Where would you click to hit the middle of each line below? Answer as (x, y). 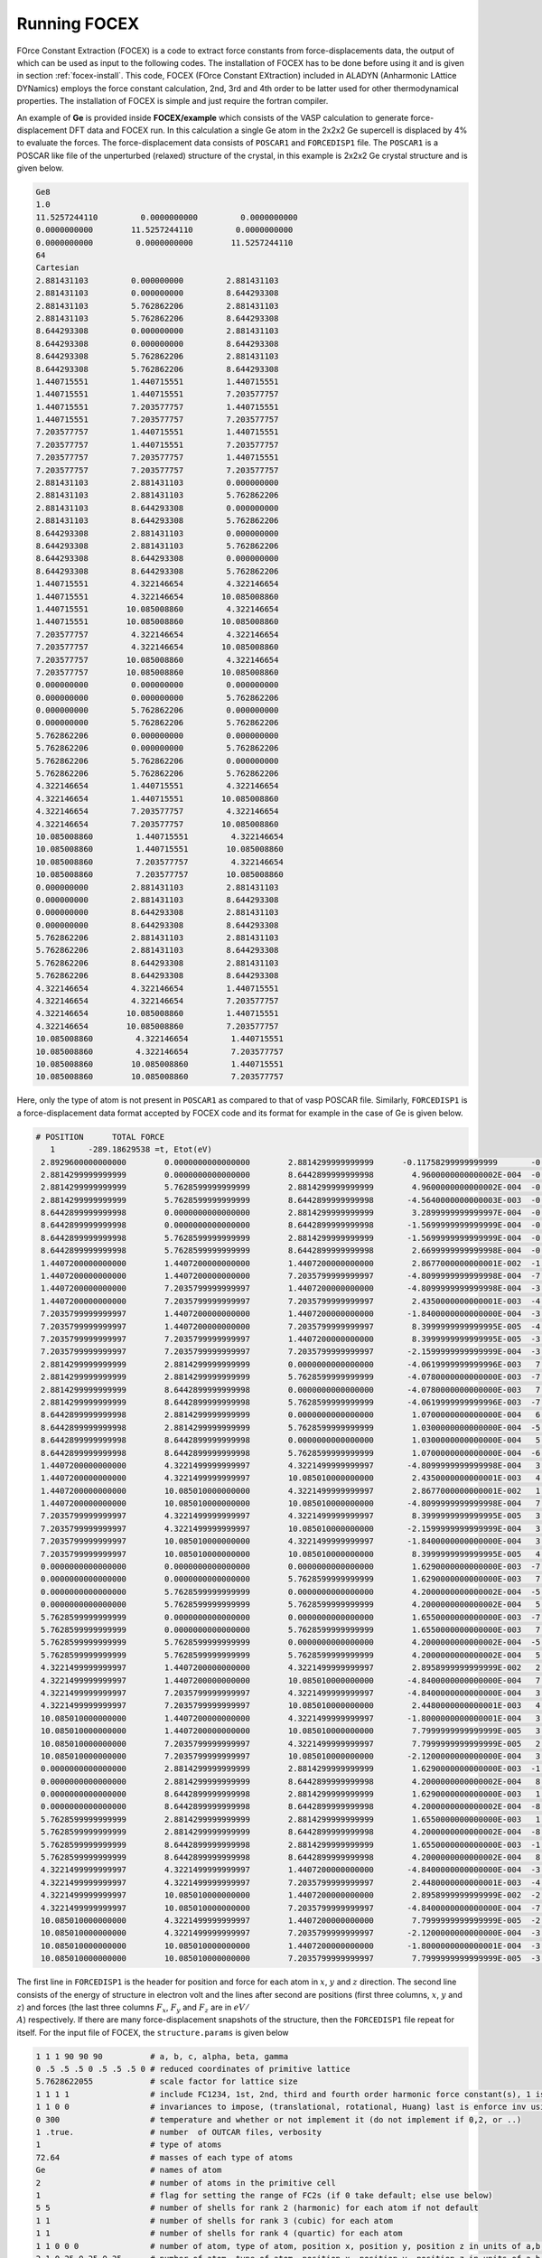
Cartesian (57, 268)
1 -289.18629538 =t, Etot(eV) (131, 1150)
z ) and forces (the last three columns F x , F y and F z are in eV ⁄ (132, 2008)
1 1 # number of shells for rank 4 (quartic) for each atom (219, 2234)
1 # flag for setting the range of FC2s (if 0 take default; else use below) (264, 2195)
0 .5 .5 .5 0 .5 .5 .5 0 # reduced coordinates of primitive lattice (193, 2069)
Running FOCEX (78, 23)
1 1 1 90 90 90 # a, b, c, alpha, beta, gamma (162, 2056)
